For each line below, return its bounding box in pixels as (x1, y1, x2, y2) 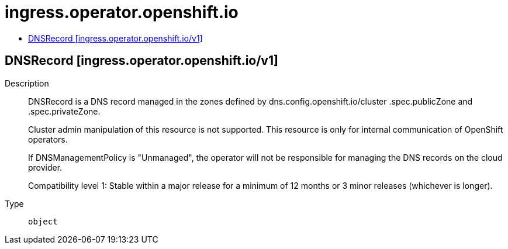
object (28, 216, 58, 226)
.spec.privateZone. (28, 106, 101, 116)
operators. (28, 134, 68, 144)
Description (5, 78, 49, 88)
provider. (28, 162, 63, 172)
